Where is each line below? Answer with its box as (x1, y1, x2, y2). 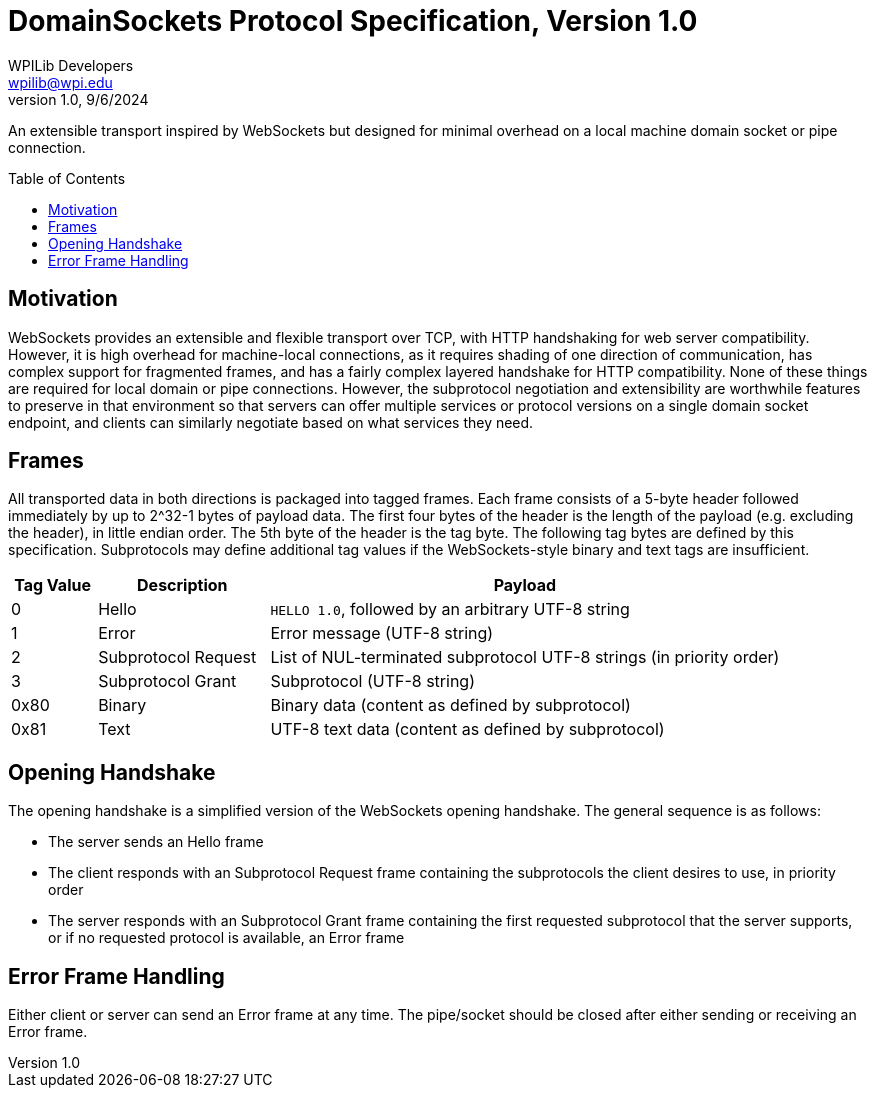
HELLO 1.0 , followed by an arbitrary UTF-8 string (270, 599, 630, 620)
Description (137, 575, 228, 596)
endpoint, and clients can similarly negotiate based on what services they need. (8, 413, 534, 431)
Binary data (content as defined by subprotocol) (270, 695, 631, 716)
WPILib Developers (8, 56, 134, 74)
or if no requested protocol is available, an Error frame (48, 929, 405, 947)
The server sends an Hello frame (48, 833, 264, 851)
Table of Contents (8, 169, 126, 187)
